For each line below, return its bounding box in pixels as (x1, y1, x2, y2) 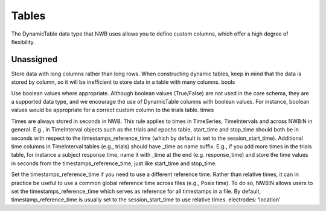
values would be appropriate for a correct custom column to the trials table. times (11, 106, 214, 114)
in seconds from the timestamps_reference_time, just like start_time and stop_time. (11, 160, 217, 167)
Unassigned (11, 54, 57, 65)
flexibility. (11, 38, 36, 45)
